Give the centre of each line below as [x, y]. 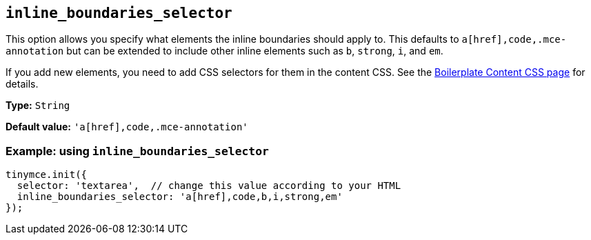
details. [22, 84]
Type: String [38, 106]
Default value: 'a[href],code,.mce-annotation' [127, 127]
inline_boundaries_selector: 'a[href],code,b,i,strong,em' [180, 197]
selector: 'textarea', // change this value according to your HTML [209, 186]
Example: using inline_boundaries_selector [137, 151]
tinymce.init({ [47, 175]
